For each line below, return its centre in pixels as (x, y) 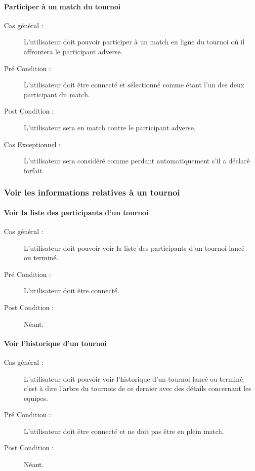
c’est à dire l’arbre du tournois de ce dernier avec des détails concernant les (138, 388)
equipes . (36, 398)
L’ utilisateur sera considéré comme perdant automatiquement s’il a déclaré (137, 161)
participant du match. (57, 94)
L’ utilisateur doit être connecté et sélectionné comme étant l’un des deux (134, 85)
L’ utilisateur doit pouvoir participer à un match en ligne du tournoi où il (134, 42)
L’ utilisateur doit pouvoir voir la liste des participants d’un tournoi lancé (134, 248)
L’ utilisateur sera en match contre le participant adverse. (110, 127)
